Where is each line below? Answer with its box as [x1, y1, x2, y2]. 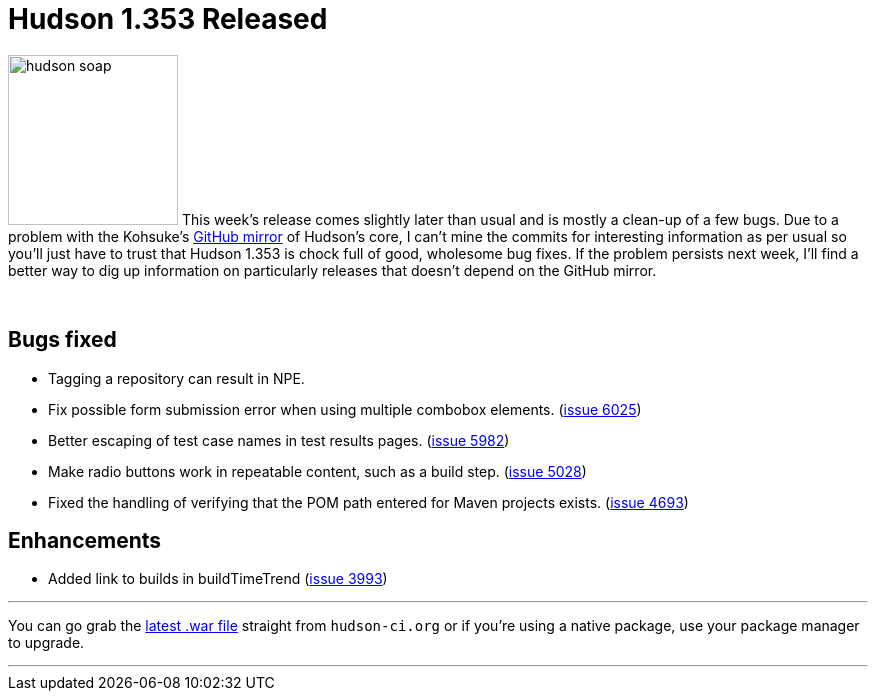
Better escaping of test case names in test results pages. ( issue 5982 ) [48, 431, 510, 449]
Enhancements [8, 528, 162, 554]
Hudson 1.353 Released [8, 2, 328, 36]
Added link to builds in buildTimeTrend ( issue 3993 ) [48, 570, 388, 588]
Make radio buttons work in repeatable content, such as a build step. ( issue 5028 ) [48, 462, 587, 480]
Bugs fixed [8, 327, 117, 353]
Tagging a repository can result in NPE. [48, 369, 305, 387]
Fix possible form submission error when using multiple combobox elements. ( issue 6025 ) [48, 400, 642, 418]
